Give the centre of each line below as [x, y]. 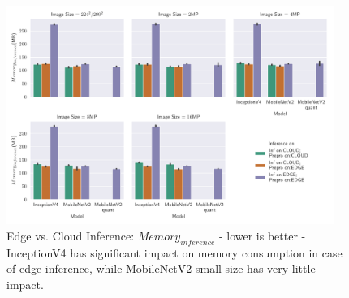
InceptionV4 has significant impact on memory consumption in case [174, 252]
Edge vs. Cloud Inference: [71, 235]
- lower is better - [262, 235]
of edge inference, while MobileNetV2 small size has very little [161, 268]
